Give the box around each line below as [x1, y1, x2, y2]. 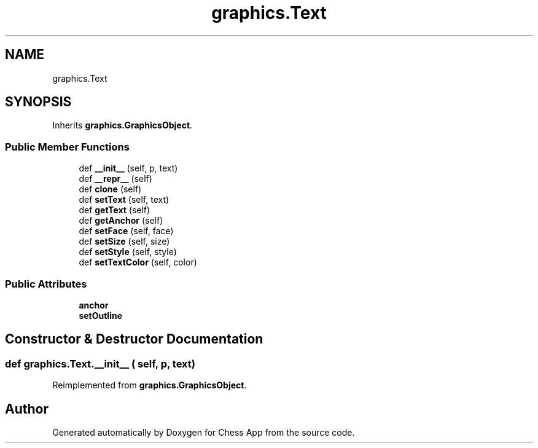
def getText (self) [79, 205, 150, 216]
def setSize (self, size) [79, 236, 170, 247]
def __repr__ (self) [79, 173, 152, 184]
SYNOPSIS [5, 94, 72, 110]
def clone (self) [79, 184, 142, 195]
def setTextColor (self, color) [79, 257, 197, 268]
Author [5, 401, 49, 417]
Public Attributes [5, 277, 87, 290]
